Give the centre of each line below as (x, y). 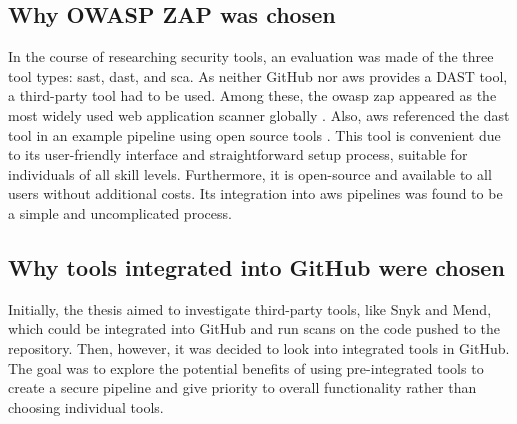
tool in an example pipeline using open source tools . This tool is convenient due (254, 134)
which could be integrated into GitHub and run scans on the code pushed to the (254, 328)
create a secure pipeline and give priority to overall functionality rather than (242, 387)
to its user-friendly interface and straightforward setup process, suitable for (238, 154)
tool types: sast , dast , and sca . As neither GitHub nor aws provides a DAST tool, (258, 75)
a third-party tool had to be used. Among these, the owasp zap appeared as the (252, 95)
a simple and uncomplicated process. (120, 212)
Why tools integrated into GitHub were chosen (256, 266)
